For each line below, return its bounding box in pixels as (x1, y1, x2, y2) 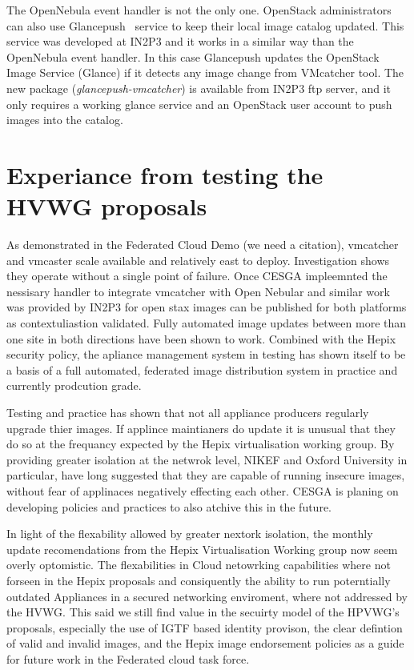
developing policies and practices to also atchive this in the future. (6, 498, 332, 515)
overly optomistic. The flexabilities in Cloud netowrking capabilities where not (6, 556, 391, 573)
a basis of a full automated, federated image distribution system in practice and (6, 361, 398, 378)
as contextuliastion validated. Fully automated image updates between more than (6, 315, 407, 331)
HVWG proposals (6, 190, 207, 223)
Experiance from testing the (6, 158, 324, 191)
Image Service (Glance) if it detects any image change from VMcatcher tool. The (6, 64, 404, 81)
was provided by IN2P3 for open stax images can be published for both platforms (6, 299, 407, 315)
